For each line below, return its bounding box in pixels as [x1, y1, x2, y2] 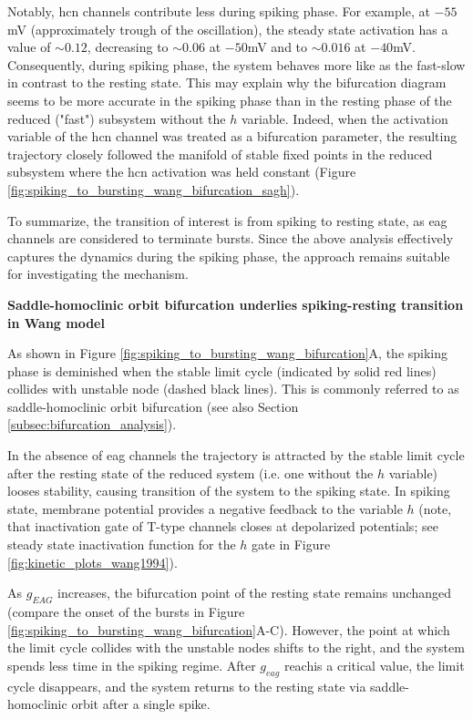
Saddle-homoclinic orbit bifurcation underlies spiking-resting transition [7, 294, 464, 313]
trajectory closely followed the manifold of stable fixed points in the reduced [7, 144, 433, 163]
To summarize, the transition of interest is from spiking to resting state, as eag [7, 211, 447, 230]
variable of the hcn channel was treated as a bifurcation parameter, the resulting [7, 127, 458, 146]
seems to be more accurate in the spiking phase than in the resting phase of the [7, 90, 452, 109]
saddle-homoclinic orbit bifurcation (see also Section [7, 396, 299, 416]
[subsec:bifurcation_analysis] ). [7, 415, 177, 434]
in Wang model [7, 313, 105, 332]
